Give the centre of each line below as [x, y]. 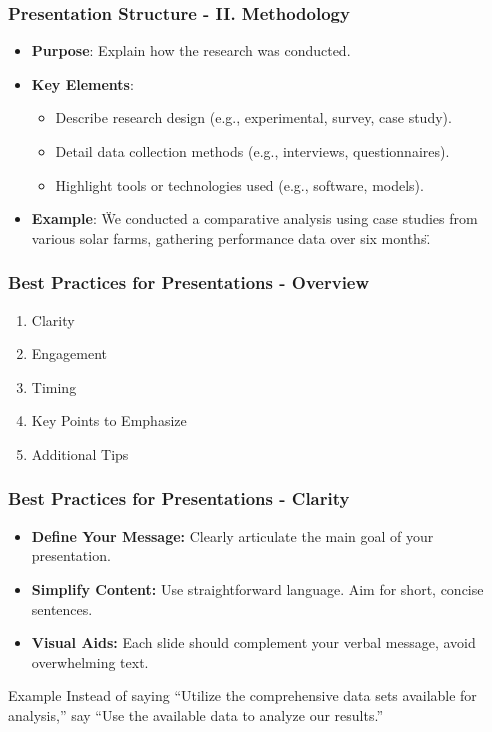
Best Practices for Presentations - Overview [189, 282]
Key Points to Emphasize [109, 420]
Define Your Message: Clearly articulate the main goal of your [232, 535]
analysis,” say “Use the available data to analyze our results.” [196, 714]
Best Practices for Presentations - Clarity [179, 498]
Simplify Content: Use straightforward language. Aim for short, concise [257, 588]
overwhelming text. [90, 661]
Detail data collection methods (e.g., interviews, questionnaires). [252, 151]
